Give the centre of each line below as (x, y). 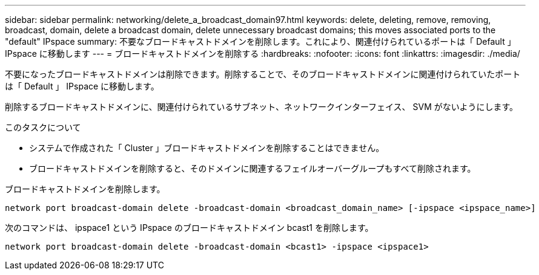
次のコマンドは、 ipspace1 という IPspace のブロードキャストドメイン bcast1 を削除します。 (189, 228)
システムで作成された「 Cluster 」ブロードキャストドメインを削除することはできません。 (207, 148)
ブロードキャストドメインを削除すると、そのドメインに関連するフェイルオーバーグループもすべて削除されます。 (253, 168)
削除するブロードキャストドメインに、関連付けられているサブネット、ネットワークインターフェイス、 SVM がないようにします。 (262, 107)
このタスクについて (43, 127)
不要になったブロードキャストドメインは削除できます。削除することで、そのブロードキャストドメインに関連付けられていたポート (263, 74)
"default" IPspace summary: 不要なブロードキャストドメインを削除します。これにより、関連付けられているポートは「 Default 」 (260, 41)
